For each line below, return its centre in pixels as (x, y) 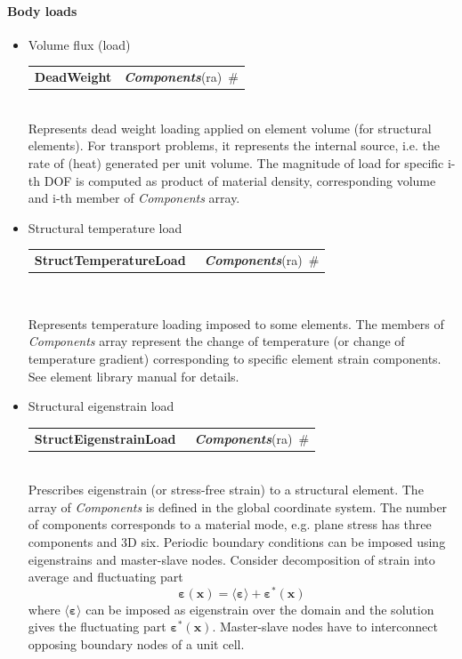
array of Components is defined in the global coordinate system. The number (238, 506)
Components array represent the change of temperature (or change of (216, 341)
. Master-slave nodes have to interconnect (325, 627)
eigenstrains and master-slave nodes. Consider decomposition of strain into (231, 559)
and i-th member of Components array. (134, 198)
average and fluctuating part (105, 577)
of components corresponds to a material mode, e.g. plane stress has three (230, 524)
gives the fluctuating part (97, 627)
